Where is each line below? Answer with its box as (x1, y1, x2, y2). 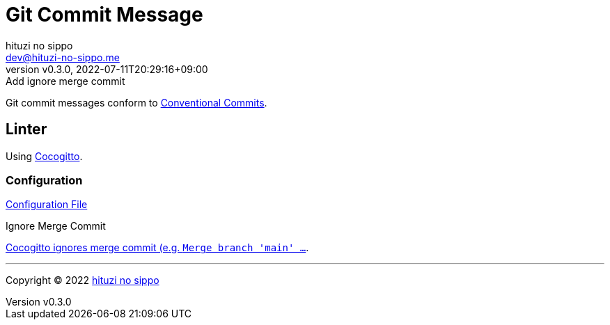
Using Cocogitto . (6, 150, 83, 162)
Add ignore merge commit (6, 74, 125, 87)
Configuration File (6, 198, 88, 211)
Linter (6, 120, 47, 138)
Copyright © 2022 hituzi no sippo (6, 274, 159, 287)
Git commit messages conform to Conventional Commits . (6, 96, 267, 109)
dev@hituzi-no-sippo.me (6, 51, 120, 63)
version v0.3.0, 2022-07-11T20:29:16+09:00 (6, 63, 208, 75)
